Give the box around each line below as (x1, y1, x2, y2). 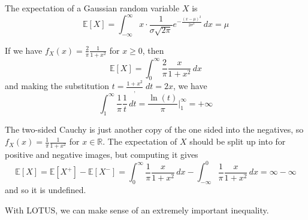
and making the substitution (5, 80, 110, 92)
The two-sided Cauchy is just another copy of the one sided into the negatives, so (5, 123, 304, 136)
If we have (5, 44, 43, 56)
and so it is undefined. (5, 184, 86, 196)
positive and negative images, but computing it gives (5, 148, 198, 161)
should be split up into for (189, 135, 286, 148)
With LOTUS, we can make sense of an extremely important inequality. (5, 203, 269, 216)
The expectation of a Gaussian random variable (5, 2, 180, 14)
